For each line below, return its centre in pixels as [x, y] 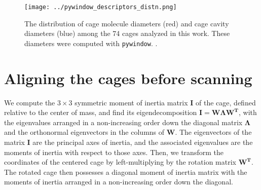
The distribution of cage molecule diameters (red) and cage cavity [127, 23]
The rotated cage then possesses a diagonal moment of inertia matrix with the [126, 172]
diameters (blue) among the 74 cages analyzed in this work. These [127, 33]
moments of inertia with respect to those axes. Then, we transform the [114, 152]
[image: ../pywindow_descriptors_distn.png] [101, 7]
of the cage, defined [226, 102]
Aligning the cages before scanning [128, 78]
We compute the [30, 102]
